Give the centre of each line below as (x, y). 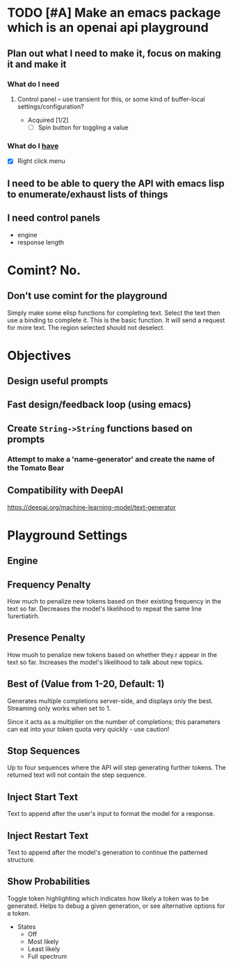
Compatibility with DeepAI (65, 490)
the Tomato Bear (36, 468)
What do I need (33, 84)
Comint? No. (44, 270)
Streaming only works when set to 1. (59, 708)
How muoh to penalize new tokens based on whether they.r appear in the (112, 654)
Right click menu (41, 161)
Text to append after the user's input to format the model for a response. (111, 814)
